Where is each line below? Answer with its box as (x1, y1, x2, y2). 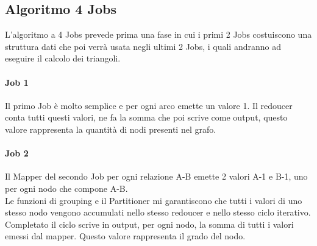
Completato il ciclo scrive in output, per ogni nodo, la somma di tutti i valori (5, 217, 294, 230)
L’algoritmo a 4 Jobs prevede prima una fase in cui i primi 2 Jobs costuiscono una (5, 28, 312, 41)
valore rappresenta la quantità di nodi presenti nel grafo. (5, 122, 216, 135)
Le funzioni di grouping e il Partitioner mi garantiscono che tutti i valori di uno (5, 194, 302, 206)
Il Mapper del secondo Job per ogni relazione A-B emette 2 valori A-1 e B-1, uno (5, 170, 308, 183)
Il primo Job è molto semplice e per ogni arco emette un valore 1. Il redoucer (5, 99, 293, 111)
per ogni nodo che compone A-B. (5, 181, 128, 194)
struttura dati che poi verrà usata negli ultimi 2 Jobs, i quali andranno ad (5, 40, 281, 52)
